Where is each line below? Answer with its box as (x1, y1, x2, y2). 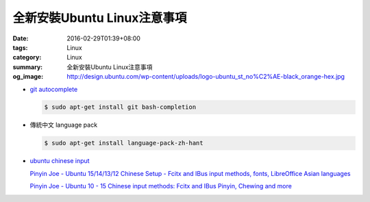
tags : (12, 43, 28, 51)
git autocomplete (29, 85, 78, 93)
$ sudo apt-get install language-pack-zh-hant (44, 139, 203, 147)
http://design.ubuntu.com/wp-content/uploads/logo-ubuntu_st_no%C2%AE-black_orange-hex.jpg (66, 73, 345, 81)
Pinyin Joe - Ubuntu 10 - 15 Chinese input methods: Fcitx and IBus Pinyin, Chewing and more (29, 182, 293, 190)
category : (12, 53, 42, 62)
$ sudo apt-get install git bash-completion (44, 103, 197, 111)
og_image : (12, 73, 44, 81)
